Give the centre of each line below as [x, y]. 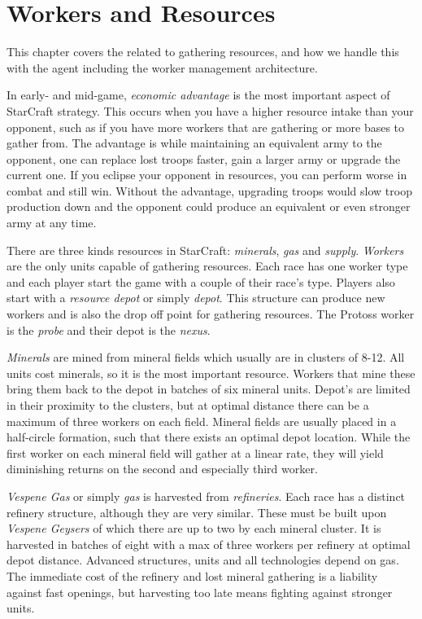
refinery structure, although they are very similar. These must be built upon [197, 512]
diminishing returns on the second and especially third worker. [162, 469]
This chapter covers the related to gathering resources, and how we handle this [203, 52]
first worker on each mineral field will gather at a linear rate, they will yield [195, 452]
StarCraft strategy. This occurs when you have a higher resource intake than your [210, 110]
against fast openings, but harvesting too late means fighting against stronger [200, 592]
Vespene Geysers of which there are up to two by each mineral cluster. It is [194, 528]
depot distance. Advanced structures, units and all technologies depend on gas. [203, 560]
